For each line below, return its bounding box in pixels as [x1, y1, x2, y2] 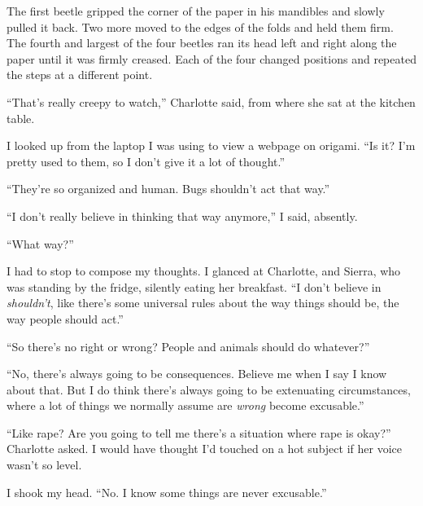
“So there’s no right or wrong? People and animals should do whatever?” [7, 337, 370, 354]
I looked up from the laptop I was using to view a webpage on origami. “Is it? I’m [7, 137, 416, 154]
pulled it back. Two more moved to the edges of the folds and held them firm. [7, 18, 394, 35]
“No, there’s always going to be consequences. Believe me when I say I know [7, 365, 387, 382]
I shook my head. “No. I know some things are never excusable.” [7, 483, 327, 500]
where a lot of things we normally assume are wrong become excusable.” [7, 397, 364, 414]
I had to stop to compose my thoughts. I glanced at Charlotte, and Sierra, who [7, 262, 401, 279]
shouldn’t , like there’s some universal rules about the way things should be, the [7, 294, 399, 311]
